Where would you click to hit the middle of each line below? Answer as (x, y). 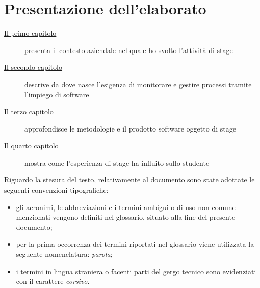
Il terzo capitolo (29, 111)
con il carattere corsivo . (53, 281)
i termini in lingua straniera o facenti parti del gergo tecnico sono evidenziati (136, 271)
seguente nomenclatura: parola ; (64, 254)
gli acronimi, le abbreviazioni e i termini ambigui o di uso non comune (126, 207)
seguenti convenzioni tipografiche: (56, 190)
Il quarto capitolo (31, 146)
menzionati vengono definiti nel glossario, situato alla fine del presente (126, 217)
